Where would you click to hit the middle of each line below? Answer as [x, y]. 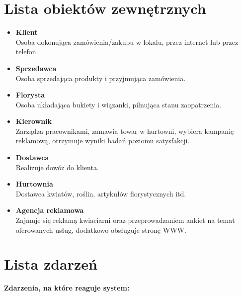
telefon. [27, 51]
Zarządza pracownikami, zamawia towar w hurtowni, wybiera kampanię [125, 131]
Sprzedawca [36, 68]
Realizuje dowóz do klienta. [57, 167]
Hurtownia [34, 184]
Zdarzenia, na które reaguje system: [67, 288]
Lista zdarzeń [51, 264]
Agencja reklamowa [50, 210]
